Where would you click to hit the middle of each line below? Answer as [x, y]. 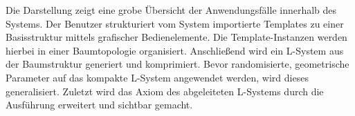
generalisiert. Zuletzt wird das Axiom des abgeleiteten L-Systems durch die [165, 91]
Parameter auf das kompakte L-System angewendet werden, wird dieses [157, 77]
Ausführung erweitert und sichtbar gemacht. [99, 105]
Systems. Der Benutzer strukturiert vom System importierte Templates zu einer [175, 23]
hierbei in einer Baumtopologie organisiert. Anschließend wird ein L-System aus [175, 50]
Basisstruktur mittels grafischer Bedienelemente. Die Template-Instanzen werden [176, 37]
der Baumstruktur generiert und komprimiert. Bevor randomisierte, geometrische [177, 64]
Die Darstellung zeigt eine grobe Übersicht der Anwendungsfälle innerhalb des [171, 10]
